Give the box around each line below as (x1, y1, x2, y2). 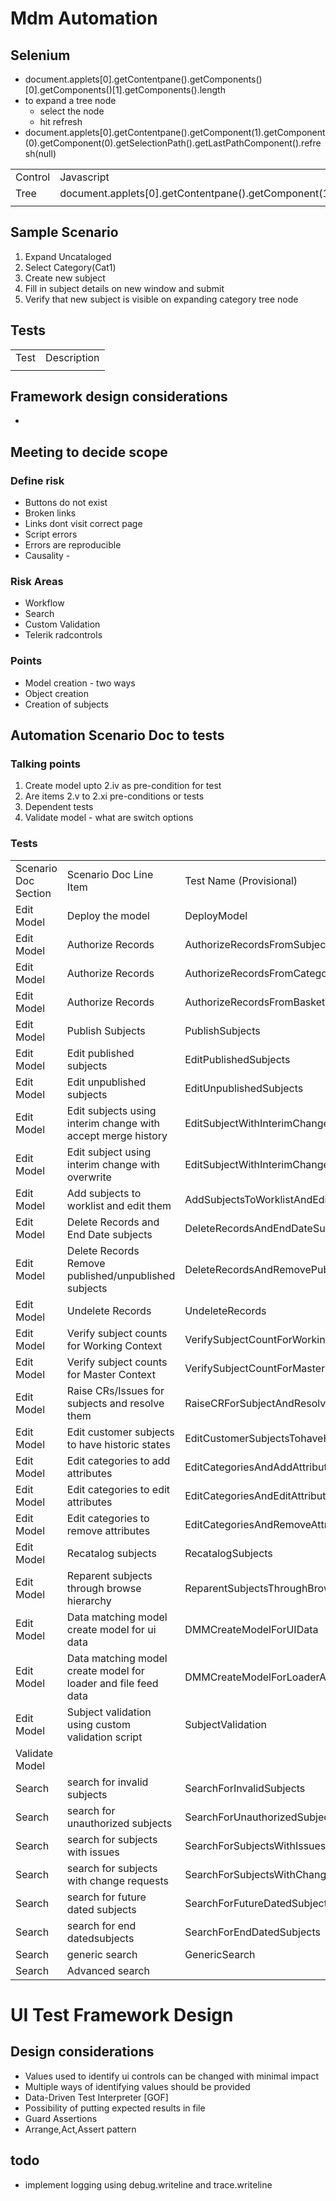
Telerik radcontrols (24, 629, 103, 641)
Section (15, 886, 52, 900)
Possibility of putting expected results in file (24, 2102, 206, 2114)
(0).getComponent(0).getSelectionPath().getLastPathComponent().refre (24, 137, 322, 149)
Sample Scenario (10, 224, 119, 241)
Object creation (24, 687, 89, 699)
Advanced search (66, 1963, 150, 1977)
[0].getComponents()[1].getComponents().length (24, 84, 226, 96)
